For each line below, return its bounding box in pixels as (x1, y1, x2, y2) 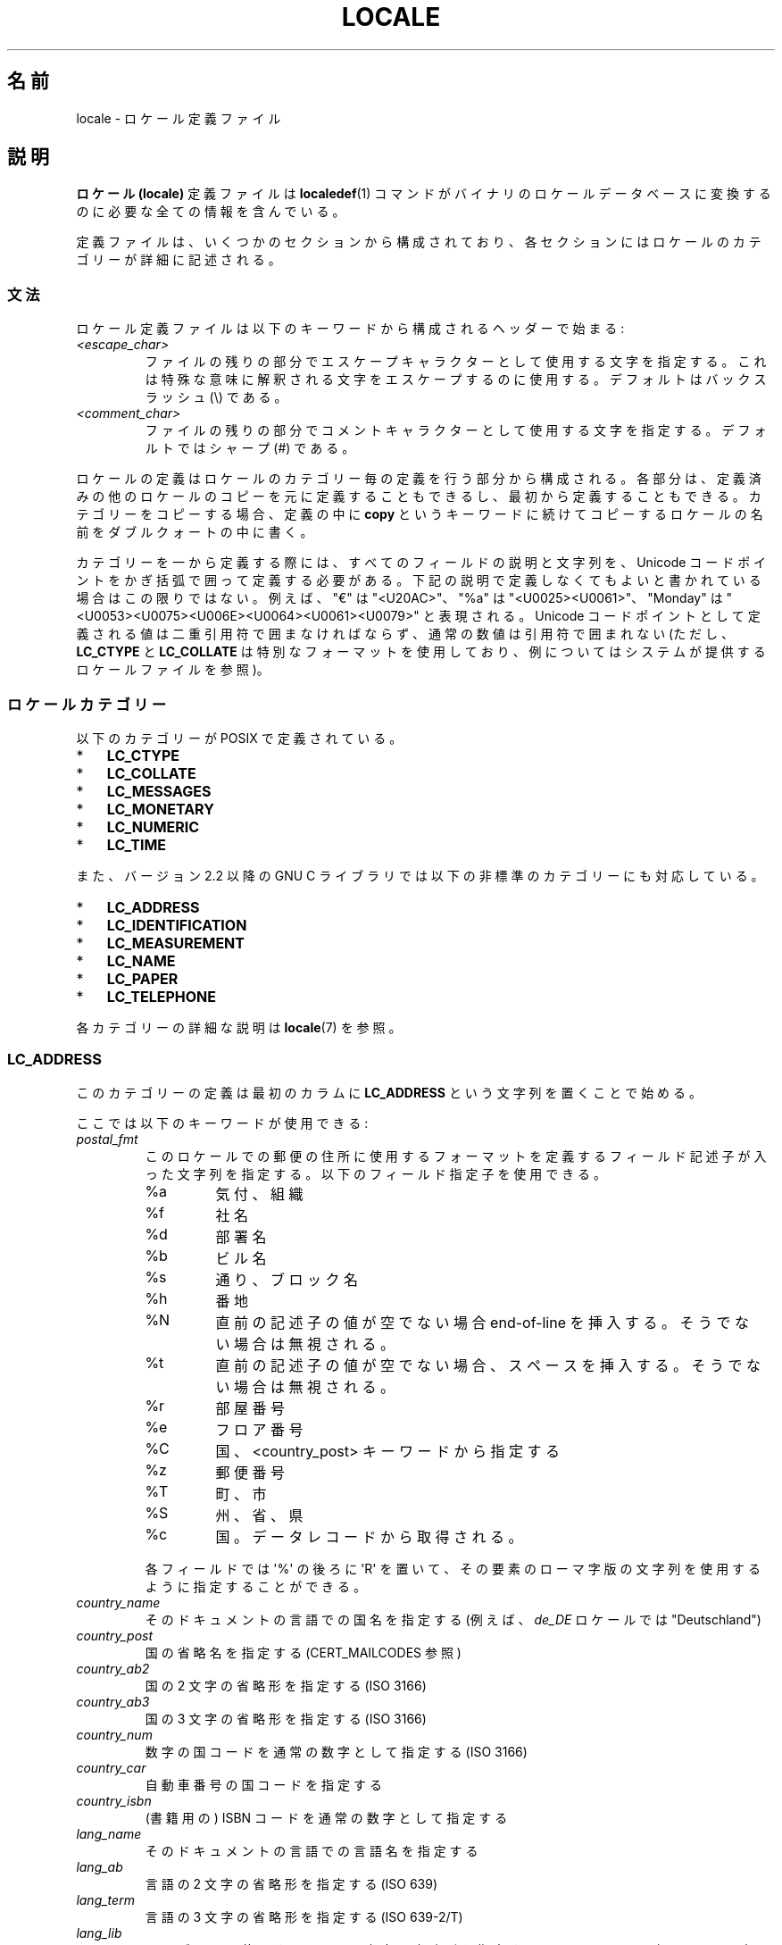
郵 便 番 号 (215, 1463, 286, 1482)
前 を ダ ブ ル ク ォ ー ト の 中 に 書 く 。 (76, 524, 313, 540)
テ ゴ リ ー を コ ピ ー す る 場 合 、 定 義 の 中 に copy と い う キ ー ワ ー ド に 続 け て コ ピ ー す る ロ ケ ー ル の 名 (76, 506, 763, 522)
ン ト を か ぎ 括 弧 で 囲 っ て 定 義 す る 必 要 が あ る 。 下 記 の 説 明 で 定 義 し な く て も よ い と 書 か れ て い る (76, 572, 761, 589)
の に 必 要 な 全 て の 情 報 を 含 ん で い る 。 (76, 204, 345, 220)
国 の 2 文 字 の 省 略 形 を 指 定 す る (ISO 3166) (145, 1677, 427, 1693)
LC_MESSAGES (106, 781, 212, 800)
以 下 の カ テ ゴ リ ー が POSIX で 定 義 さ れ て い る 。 (76, 730, 403, 746)
